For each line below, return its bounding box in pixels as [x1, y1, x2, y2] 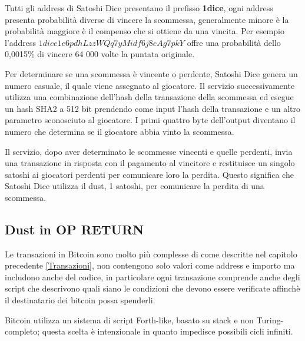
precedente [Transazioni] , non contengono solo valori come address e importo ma [5, 259, 295, 272]
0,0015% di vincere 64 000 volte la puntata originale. [5, 48, 195, 60]
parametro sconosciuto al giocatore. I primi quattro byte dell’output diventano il [5, 114, 296, 126]
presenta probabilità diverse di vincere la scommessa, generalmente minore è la [5, 13, 289, 25]
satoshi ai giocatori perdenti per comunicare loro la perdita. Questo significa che [5, 168, 294, 180]
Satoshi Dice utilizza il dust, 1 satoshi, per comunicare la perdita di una [5, 180, 264, 192]
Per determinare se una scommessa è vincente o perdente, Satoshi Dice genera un [5, 67, 298, 80]
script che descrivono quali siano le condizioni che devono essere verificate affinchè [5, 282, 300, 294]
